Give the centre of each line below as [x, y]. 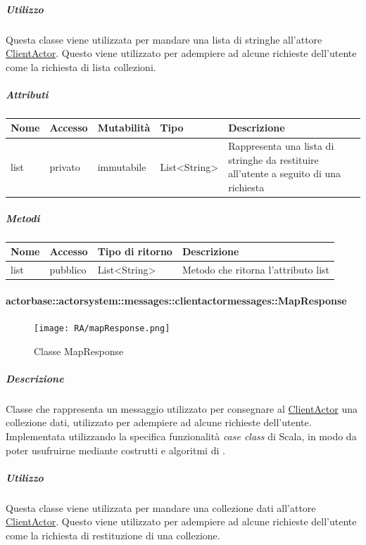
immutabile [122, 166]
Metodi [23, 218]
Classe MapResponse [79, 351]
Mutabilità [124, 128]
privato [65, 166]
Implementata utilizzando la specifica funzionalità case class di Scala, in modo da [181, 436]
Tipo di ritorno [135, 251]
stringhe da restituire [273, 159]
